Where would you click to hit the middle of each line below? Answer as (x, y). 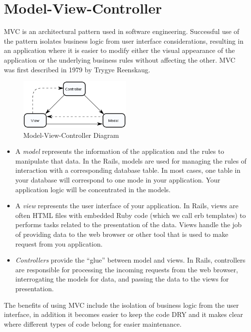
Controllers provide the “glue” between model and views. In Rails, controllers (130, 260)
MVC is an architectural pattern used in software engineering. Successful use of (122, 31)
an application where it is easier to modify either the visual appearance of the (119, 50)
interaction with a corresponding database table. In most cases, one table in (128, 170)
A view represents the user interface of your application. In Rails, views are (127, 206)
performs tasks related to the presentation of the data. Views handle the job (128, 224)
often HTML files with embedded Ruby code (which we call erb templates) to (131, 215)
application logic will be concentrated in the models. (93, 189)
